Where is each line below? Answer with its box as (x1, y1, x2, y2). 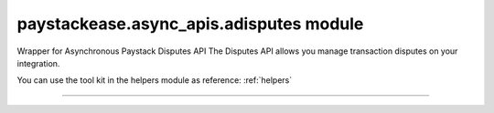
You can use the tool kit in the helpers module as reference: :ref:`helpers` (16, 75, 293, 86)
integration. (16, 57, 60, 68)
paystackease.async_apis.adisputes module (16, 14, 364, 34)
